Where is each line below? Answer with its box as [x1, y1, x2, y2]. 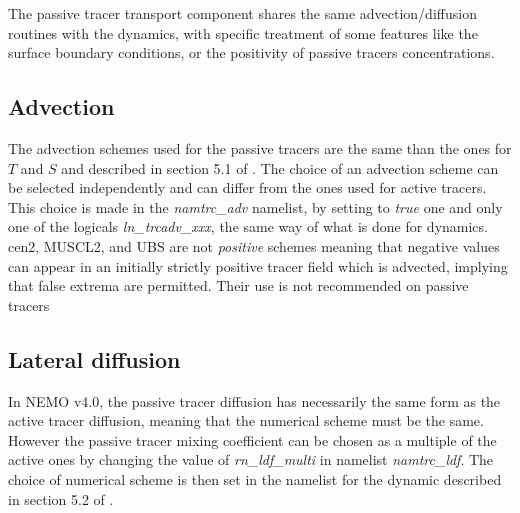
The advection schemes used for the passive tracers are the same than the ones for [8, 137, 512, 158]
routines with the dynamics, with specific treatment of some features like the [8, 22, 478, 43]
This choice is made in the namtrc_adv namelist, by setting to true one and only [8, 196, 503, 217]
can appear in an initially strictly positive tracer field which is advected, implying [8, 255, 508, 276]
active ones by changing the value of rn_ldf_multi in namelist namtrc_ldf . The [8, 449, 494, 470]
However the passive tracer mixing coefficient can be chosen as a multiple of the [8, 429, 497, 450]
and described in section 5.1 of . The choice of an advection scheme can [61, 157, 499, 178]
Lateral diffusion [8, 343, 181, 374]
